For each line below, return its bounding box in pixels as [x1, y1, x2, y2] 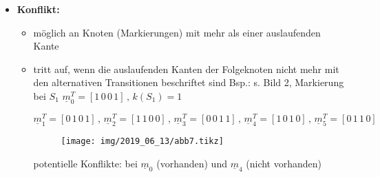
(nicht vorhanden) [246, 156, 322, 170]
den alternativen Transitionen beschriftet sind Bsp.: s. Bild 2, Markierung [33, 75, 344, 90]
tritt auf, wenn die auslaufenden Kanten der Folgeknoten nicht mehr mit [33, 61, 339, 76]
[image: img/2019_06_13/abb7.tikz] [61, 136, 224, 147]
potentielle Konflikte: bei [33, 156, 138, 170]
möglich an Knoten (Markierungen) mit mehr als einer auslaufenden [33, 25, 321, 39]
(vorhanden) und [156, 156, 227, 170]
